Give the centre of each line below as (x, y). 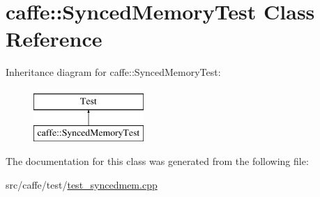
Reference (54, 39)
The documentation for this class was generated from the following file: (157, 161)
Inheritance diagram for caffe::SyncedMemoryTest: (113, 72)
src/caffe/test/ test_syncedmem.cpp (82, 184)
